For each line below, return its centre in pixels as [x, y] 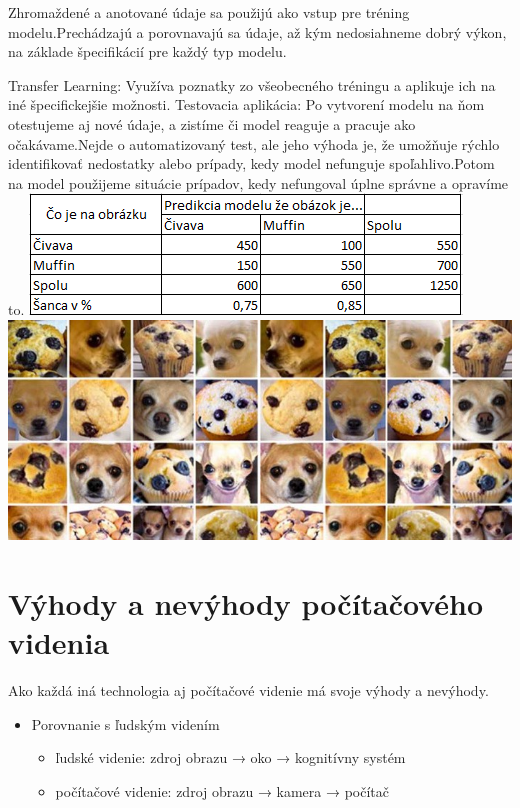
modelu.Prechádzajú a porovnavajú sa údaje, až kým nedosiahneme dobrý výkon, [257, 31]
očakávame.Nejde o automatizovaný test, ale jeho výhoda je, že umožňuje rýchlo [254, 143]
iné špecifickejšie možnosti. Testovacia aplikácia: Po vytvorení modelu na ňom [246, 104]
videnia [59, 642]
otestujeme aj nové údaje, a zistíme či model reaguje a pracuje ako [212, 123]
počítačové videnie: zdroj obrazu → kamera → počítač [222, 790]
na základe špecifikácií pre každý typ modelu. [147, 51]
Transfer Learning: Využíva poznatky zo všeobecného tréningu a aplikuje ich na [252, 84]
